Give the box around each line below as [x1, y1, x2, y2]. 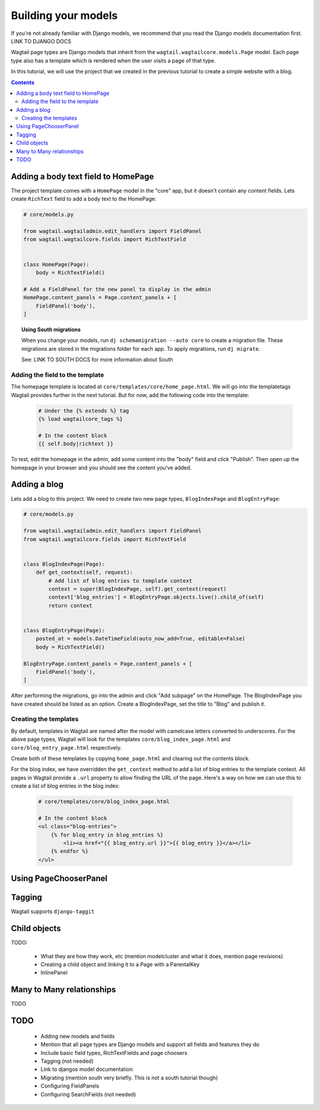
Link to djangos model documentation [40, 1066, 133, 1073]
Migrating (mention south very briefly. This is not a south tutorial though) [40, 1074, 218, 1081]
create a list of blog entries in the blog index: [11, 782, 120, 789]
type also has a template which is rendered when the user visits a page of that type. [11, 57, 216, 64]
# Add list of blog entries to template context [48, 577, 193, 584]
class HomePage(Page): [23, 261, 89, 268]
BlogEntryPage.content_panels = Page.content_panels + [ [23, 660, 193, 667]
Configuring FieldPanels [40, 1082, 100, 1090]
